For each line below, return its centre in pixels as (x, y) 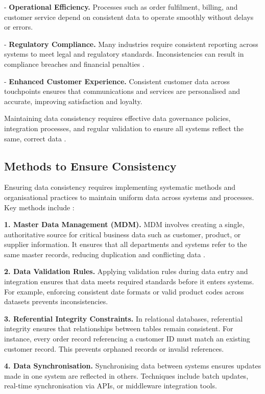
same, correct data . (35, 138)
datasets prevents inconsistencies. (56, 301)
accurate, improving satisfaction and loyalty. (73, 101)
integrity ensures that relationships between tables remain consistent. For (119, 328)
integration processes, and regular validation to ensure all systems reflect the (124, 128)
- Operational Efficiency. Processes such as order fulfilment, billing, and (121, 7)
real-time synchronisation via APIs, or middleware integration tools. (111, 386)
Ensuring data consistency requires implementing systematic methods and (120, 187)
